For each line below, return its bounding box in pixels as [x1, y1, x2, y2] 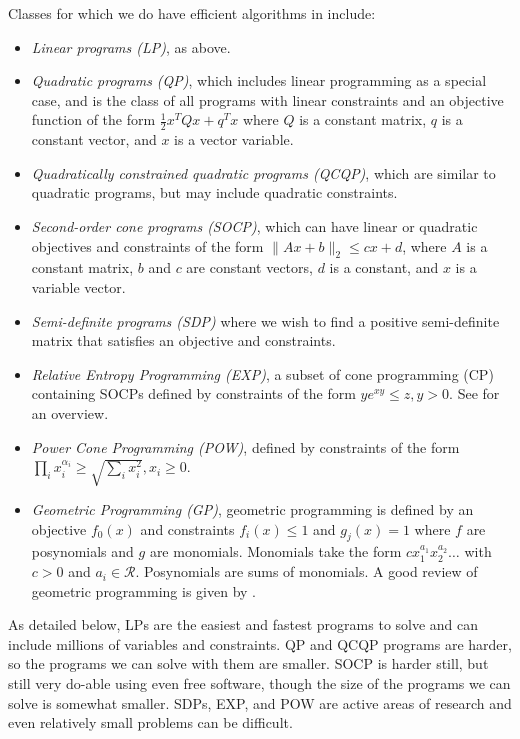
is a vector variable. [174, 129, 294, 150]
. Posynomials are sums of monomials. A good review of [135, 561, 478, 582]
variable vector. [31, 276, 126, 297]
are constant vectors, [186, 257, 313, 278]
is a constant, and [329, 257, 439, 278]
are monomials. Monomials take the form [149, 541, 402, 562]
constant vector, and [31, 129, 157, 150]
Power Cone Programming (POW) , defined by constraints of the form [31, 436, 460, 457]
